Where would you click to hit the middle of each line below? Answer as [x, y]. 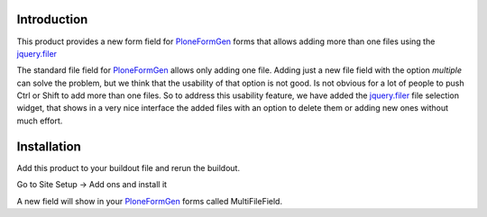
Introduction [52, 19]
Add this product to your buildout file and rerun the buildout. [129, 167]
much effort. [40, 121]
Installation [49, 146]
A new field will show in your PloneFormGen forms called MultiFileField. [150, 201]
